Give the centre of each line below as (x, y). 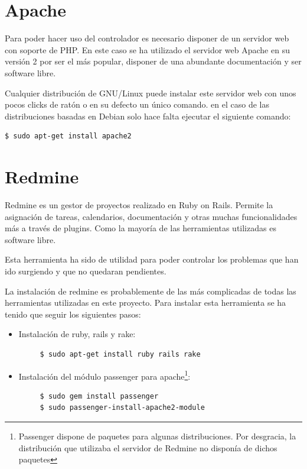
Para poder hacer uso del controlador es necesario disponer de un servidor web (147, 38)
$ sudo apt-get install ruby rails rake (120, 354)
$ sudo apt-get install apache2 (68, 136)
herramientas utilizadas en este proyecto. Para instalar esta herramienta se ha (146, 303)
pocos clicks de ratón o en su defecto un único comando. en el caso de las (137, 104)
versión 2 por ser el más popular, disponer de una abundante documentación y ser (153, 61)
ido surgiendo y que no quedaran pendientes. (86, 271)
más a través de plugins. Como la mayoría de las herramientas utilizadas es (141, 228)
